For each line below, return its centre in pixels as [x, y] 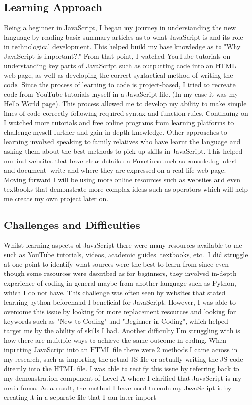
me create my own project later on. [56, 198]
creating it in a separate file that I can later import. [81, 397]
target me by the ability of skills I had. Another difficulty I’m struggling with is [122, 331]
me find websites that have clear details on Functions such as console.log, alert [120, 160]
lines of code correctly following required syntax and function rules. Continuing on [126, 113]
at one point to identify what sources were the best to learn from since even [116, 264]
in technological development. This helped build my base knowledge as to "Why [122, 46]
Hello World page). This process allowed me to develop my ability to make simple [125, 103]
